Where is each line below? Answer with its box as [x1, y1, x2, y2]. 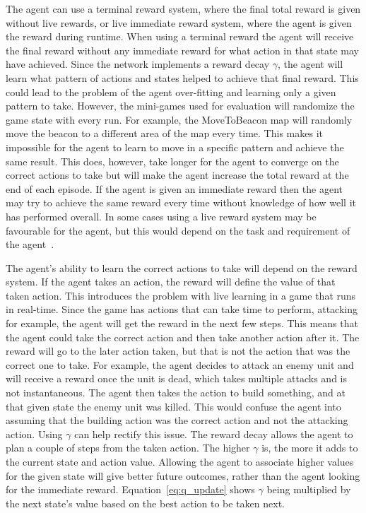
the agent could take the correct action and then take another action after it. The [6, 329, 360, 344]
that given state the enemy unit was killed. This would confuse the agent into [6, 399, 341, 413]
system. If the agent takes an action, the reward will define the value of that [6, 274, 336, 289]
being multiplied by [266, 482, 351, 497]
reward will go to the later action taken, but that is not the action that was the [6, 343, 350, 358]
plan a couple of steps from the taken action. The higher [6, 440, 250, 455]
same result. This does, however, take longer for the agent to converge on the [6, 153, 339, 168]
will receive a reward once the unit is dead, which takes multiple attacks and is [6, 371, 347, 386]
